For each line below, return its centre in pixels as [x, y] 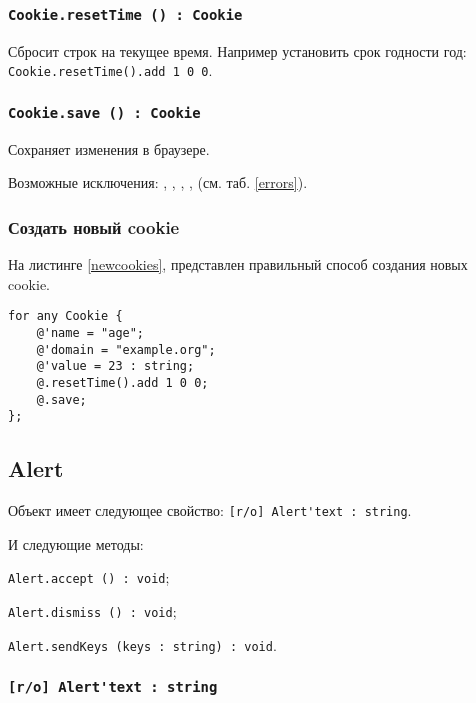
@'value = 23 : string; [115, 366]
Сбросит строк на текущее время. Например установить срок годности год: [237, 50]
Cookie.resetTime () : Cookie [125, 14]
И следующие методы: [76, 543]
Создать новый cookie [94, 226]
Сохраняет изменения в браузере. [109, 148]
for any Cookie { [65, 316]
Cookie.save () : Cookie [104, 112]
